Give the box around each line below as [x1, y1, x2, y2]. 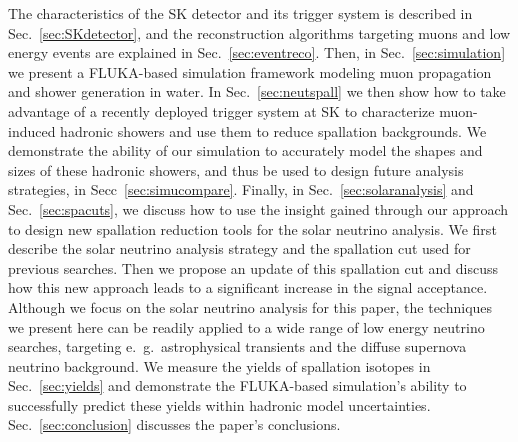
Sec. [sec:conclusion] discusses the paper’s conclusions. [8, 414, 341, 435]
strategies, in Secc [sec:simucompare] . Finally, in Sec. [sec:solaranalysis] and [8, 179, 474, 200]
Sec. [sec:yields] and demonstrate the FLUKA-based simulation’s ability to [8, 375, 467, 396]
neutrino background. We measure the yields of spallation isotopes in [8, 355, 431, 376]
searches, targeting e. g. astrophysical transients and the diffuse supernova [8, 336, 467, 357]
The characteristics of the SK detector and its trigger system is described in [8, 3, 473, 23]
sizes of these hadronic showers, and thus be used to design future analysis [8, 159, 464, 180]
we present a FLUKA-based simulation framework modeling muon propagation [8, 61, 492, 82]
